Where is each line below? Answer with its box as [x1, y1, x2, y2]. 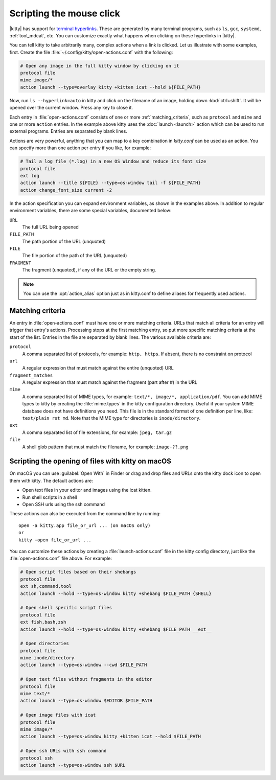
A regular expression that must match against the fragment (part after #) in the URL [22, 379, 198, 385]
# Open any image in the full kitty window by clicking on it [20, 63, 179, 68]
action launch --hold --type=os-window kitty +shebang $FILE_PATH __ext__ [20, 626, 212, 632]
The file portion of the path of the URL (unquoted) [22, 253, 127, 259]
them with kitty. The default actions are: [9, 477, 93, 484]
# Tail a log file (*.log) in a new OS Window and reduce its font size [20, 158, 206, 165]
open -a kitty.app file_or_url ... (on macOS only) [18, 522, 151, 529]
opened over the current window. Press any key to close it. [9, 105, 133, 111]
